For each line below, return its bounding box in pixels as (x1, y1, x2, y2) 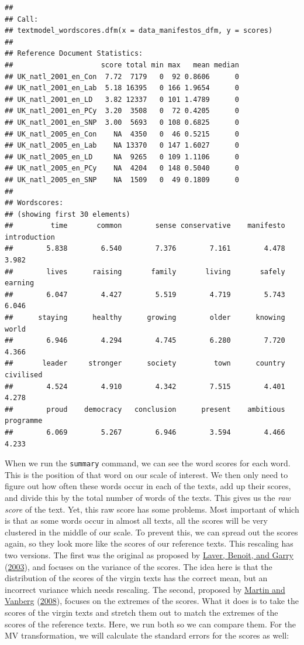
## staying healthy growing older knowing (5, 313, 285, 322)
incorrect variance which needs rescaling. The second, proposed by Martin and (5, 583, 285, 595)
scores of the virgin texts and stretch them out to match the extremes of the (5, 606, 278, 618)
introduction (5, 233, 55, 241)
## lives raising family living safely (5, 267, 285, 276)
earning (5, 279, 34, 288)
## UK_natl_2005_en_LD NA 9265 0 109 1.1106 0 (5, 152, 239, 161)
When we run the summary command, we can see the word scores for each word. (5, 457, 291, 469)
